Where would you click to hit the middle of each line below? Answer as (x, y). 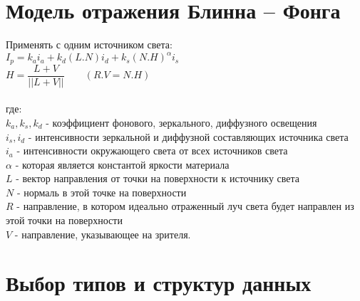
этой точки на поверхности (64, 220)
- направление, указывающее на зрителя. (103, 234)
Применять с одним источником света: (89, 44)
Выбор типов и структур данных (159, 283)
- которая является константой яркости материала (122, 164)
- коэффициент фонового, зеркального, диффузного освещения (181, 122)
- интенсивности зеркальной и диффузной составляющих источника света (188, 136)
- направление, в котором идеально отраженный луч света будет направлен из (185, 206)
